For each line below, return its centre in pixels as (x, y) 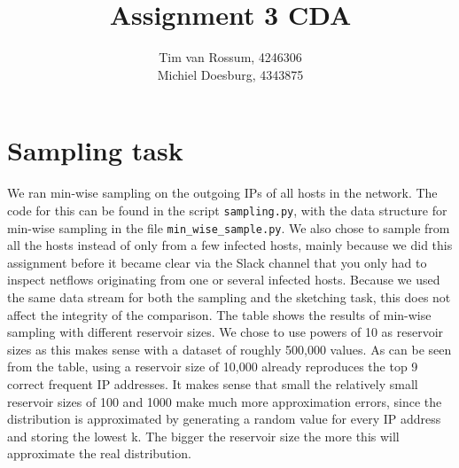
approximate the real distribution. (99, 453)
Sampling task (95, 150)
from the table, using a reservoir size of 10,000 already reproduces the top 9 (213, 367)
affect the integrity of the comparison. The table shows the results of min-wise (219, 314)
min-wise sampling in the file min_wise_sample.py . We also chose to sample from (229, 227)
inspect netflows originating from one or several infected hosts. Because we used (224, 280)
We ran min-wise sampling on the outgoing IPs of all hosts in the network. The (222, 193)
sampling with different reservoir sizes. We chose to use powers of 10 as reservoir (226, 332)
